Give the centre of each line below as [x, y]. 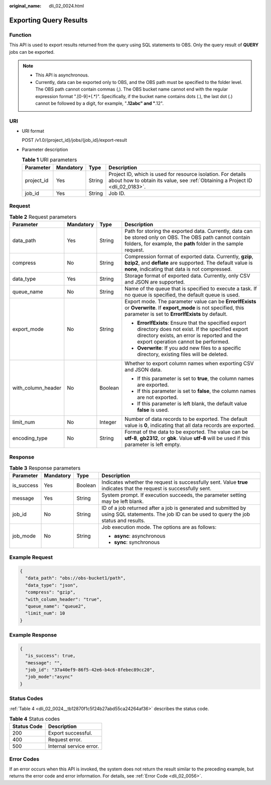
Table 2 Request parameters [43, 217]
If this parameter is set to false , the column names [196, 391]
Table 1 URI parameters [49, 160]
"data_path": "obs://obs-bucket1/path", [76, 578]
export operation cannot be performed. [183, 341]
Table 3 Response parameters [45, 468]
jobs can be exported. [32, 52]
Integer [108, 422]
